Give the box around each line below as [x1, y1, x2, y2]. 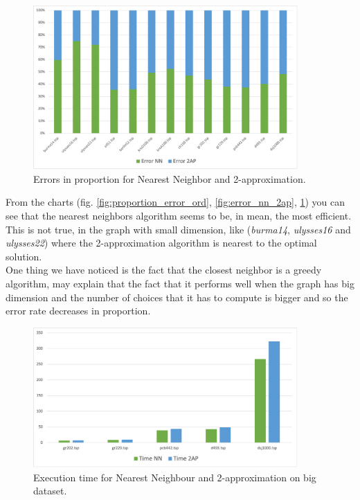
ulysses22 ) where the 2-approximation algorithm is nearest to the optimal [6, 235, 317, 250]
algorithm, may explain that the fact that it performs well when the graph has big [6, 276, 354, 290]
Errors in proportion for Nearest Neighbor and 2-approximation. [33, 171, 306, 186]
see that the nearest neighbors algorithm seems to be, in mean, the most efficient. [6, 208, 352, 223]
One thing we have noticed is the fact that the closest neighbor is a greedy [6, 262, 322, 277]
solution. [6, 249, 42, 263]
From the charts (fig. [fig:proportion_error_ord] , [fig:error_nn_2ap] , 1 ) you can [6, 195, 345, 209]
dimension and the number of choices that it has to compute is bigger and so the [6, 289, 348, 304]
